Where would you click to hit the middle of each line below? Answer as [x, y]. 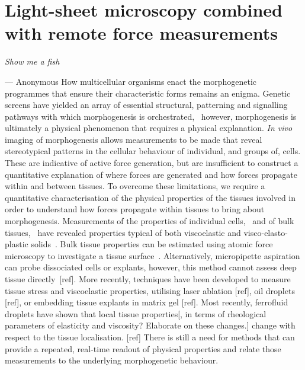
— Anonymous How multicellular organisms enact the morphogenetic [131, 81]
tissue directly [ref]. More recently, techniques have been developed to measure [148, 279]
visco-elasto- [266, 232]
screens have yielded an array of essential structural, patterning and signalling [146, 105]
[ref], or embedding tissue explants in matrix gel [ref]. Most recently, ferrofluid [147, 302]
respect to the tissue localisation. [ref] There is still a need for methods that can [150, 336]
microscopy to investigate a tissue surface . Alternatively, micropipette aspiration [152, 255]
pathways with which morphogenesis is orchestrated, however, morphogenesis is [151, 116]
